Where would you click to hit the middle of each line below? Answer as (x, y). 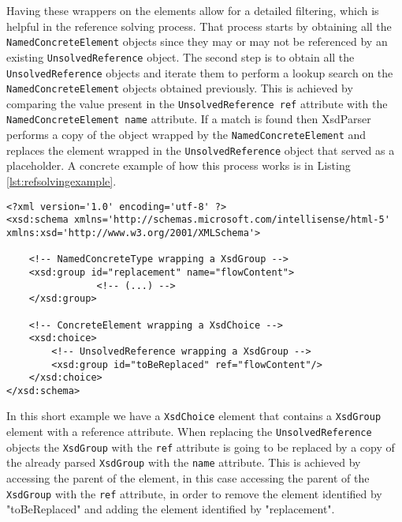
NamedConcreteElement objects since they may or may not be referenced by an (197, 41)
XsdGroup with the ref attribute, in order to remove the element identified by (194, 493)
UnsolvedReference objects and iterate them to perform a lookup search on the (200, 72)
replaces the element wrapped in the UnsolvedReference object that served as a (201, 150)
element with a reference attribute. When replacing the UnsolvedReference (189, 432)
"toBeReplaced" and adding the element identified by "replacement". (171, 509)
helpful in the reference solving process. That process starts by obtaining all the (199, 26)
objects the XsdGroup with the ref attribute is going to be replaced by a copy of (201, 447)
